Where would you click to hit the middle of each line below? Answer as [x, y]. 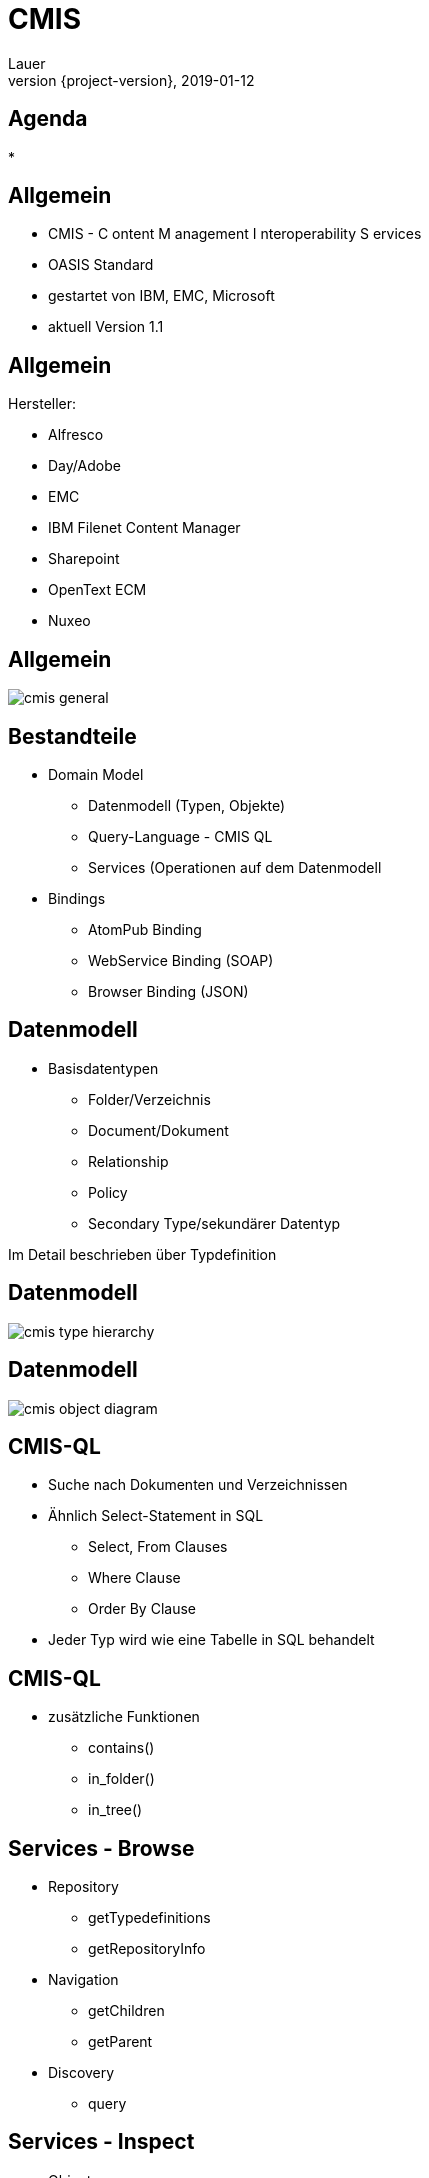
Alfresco [76, 435]
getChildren [126, 2011]
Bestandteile [72, 736]
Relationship [128, 1161]
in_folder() [121, 1779]
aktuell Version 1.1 [106, 327]
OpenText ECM [97, 590]
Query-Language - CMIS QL [180, 836]
